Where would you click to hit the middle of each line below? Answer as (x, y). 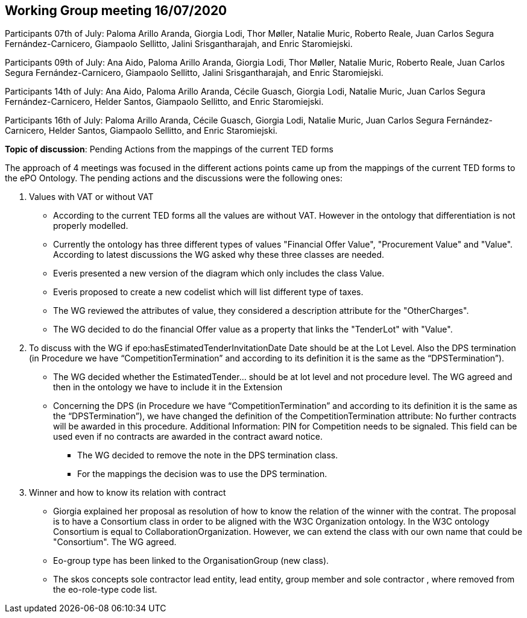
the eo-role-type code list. (105, 590)
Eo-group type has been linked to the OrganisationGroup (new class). (191, 561)
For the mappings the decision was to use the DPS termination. (202, 474)
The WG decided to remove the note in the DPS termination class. (208, 455)
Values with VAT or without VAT (91, 197)
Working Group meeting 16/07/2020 (116, 11)
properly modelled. (91, 226)
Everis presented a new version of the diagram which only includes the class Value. (219, 273)
